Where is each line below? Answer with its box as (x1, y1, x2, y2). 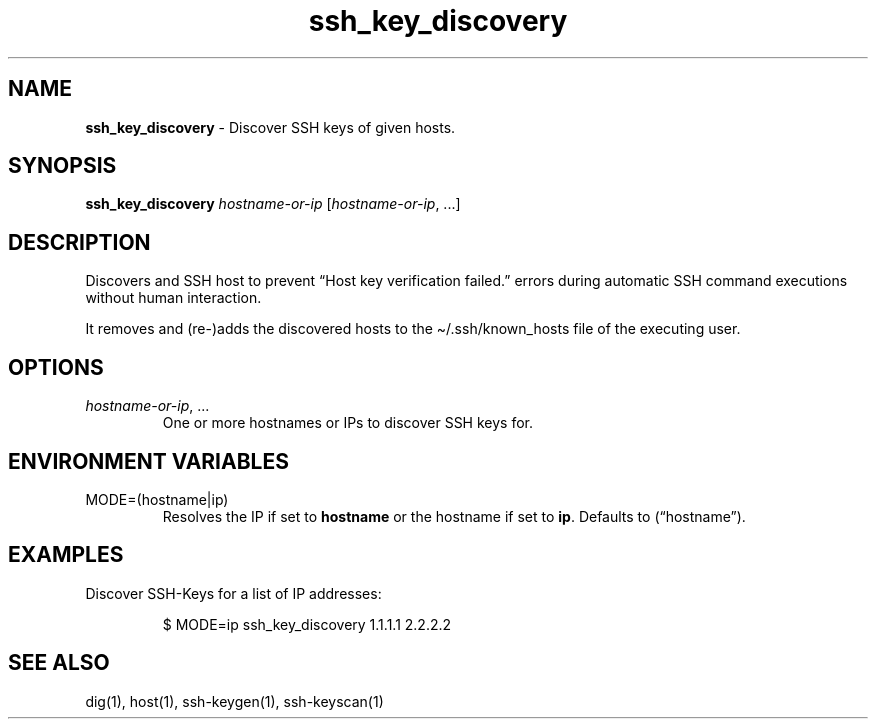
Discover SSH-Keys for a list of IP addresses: (85, 584, 382, 602)
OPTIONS (8, 354, 104, 380)
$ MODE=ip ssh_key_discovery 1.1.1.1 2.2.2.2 (162, 615, 452, 633)
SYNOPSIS (8, 153, 117, 179)
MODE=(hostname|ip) (85, 490, 229, 508)
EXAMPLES (8, 542, 124, 568)
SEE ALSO (8, 650, 110, 676)
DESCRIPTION (8, 229, 151, 255)
